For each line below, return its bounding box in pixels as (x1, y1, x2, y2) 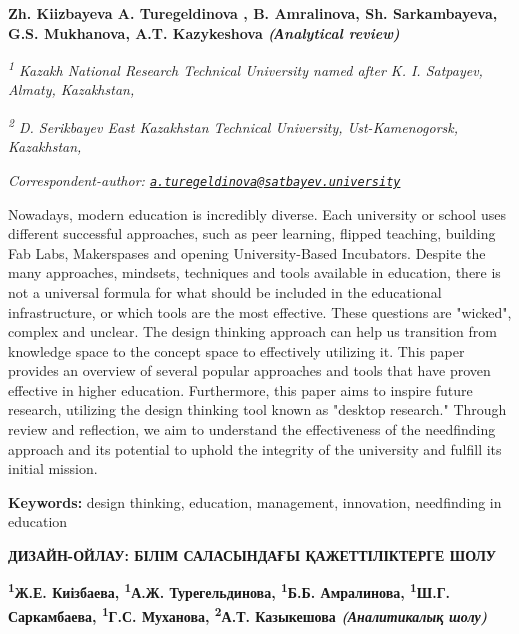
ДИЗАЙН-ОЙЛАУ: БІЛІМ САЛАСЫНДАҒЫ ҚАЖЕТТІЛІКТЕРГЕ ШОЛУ (8, 545, 497, 566)
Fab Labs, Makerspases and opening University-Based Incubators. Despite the (8, 242, 486, 263)
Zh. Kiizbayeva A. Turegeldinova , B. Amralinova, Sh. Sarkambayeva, (8, 3, 498, 23)
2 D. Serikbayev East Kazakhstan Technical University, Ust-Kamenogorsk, (8, 114, 459, 137)
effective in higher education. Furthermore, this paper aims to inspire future (8, 379, 473, 400)
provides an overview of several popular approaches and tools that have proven (8, 360, 491, 381)
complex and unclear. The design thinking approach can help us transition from (8, 321, 497, 342)
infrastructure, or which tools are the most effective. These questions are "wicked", (8, 301, 512, 322)
